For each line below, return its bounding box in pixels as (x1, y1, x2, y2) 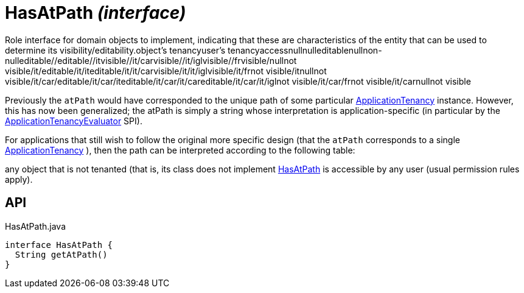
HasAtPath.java (5, 221, 66, 231)
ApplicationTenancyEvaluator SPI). (5, 115, 142, 126)
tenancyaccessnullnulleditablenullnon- (228, 44, 382, 55)
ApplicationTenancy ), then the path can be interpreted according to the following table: (5, 144, 355, 155)
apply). (5, 174, 33, 185)
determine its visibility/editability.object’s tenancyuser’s (5, 44, 226, 55)
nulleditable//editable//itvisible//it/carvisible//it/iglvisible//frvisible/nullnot (5, 55, 297, 66)
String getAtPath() (15, 249, 108, 259)
